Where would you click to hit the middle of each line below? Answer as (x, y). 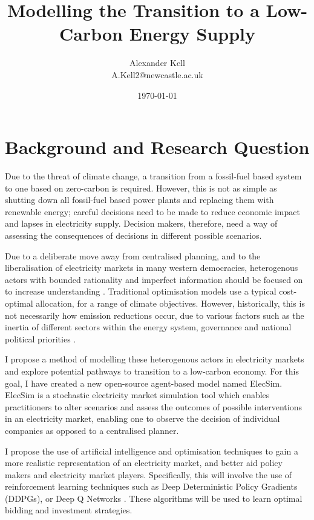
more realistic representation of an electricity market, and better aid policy (144, 463)
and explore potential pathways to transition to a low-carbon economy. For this (152, 371)
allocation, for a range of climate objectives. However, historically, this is (170, 303)
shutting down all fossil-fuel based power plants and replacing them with (139, 200)
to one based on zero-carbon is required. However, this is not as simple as (141, 188)
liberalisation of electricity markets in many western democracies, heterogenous (152, 268)
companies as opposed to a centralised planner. (92, 430)
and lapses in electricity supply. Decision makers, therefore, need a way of (141, 223)
